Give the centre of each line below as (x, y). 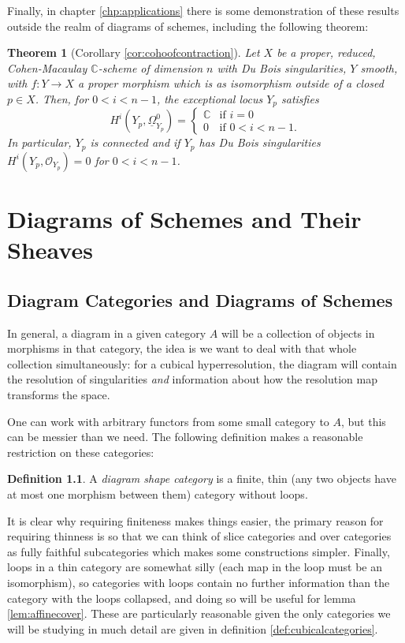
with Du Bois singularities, (282, 67)
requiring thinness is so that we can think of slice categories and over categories (199, 536)
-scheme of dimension (150, 67)
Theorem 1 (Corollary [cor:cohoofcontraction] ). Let (134, 52)
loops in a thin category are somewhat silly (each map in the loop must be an (195, 567)
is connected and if (135, 142)
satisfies (300, 98)
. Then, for (62, 98)
